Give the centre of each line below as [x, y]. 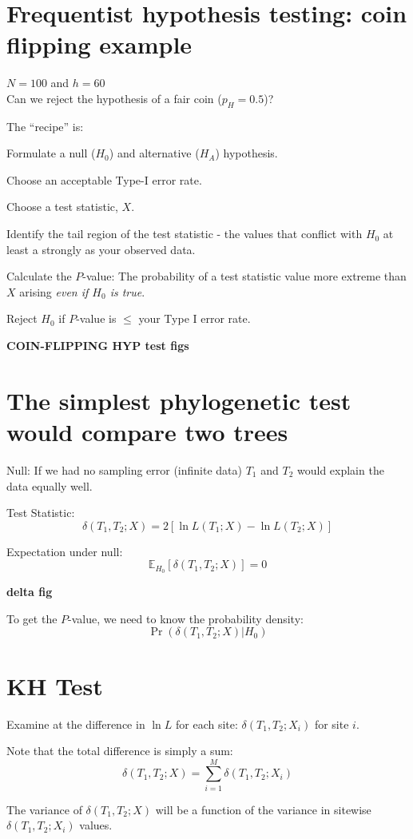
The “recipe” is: [45, 126]
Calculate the [39, 276]
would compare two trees [147, 432]
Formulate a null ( [51, 153]
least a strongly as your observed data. [101, 249]
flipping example [99, 44]
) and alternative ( [154, 153]
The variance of [44, 809]
